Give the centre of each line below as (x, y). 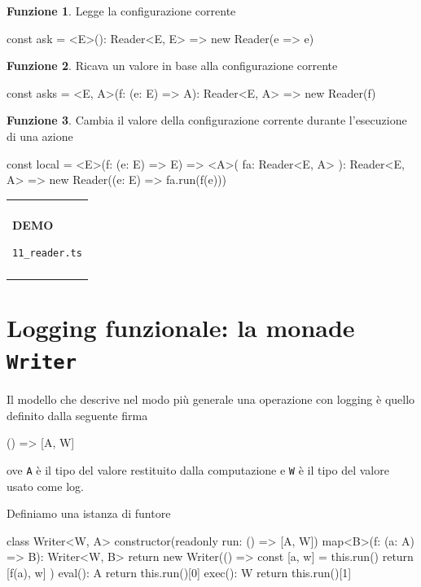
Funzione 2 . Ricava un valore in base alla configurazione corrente (172, 66)
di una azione (40, 136)
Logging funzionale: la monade (181, 327)
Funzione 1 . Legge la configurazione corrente (121, 11)
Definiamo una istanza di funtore (89, 513)
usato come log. (45, 486)
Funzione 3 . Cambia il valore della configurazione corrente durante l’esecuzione (207, 120)
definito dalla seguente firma (77, 415)
